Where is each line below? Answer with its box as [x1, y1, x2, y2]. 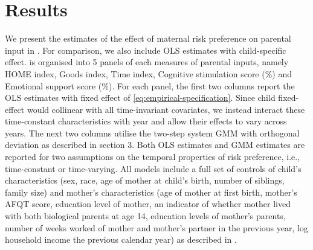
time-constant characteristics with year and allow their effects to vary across [5, 115, 287, 127]
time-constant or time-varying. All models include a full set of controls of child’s [5, 162, 302, 175]
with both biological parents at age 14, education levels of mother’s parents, [5, 210, 286, 222]
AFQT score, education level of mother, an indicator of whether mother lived [5, 197, 291, 210]
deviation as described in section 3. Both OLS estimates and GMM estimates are [5, 138, 305, 151]
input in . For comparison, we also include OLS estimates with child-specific [5, 43, 286, 56]
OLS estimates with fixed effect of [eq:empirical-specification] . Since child [5, 91, 276, 104]
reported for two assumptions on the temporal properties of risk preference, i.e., [5, 150, 300, 163]
